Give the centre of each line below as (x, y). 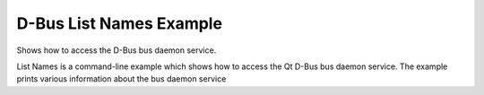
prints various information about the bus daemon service (121, 79)
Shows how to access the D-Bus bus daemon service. (117, 50)
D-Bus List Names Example (120, 23)
